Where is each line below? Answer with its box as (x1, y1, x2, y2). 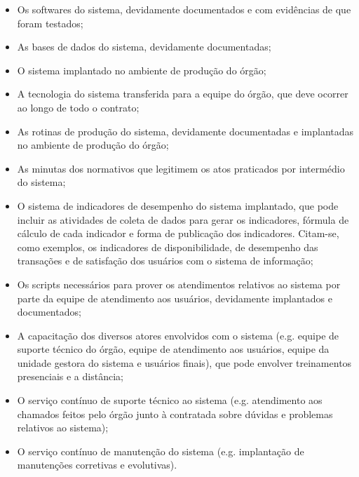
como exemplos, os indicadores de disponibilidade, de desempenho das (17, 239, 318, 254)
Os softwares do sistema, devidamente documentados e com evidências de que (17, 2, 351, 16)
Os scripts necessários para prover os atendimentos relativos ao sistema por (17, 276, 341, 291)
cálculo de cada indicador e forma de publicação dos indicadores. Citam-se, (17, 226, 339, 241)
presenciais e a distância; (17, 369, 123, 384)
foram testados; (17, 15, 83, 30)
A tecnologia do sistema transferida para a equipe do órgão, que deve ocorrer (17, 86, 348, 101)
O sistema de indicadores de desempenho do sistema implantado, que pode (17, 198, 339, 213)
